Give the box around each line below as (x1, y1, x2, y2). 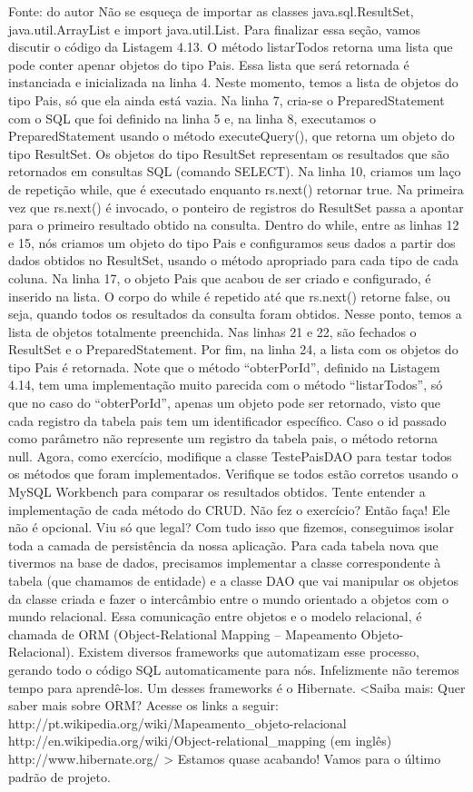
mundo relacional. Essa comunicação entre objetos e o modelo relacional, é (8, 607, 422, 626)
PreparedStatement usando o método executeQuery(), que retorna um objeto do (8, 126, 455, 145)
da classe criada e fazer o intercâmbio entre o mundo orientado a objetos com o (8, 589, 448, 608)
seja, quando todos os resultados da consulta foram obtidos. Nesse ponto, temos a (8, 304, 462, 323)
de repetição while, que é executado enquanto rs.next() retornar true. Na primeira (8, 179, 464, 198)
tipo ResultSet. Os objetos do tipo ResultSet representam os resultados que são (8, 144, 449, 163)
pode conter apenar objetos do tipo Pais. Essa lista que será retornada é (8, 54, 409, 74)
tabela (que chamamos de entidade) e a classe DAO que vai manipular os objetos (8, 571, 459, 589)
